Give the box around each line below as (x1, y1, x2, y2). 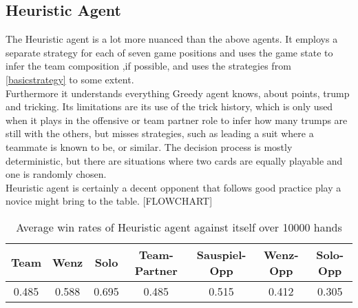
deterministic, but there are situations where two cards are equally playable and (6, 153, 343, 167)
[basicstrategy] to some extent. (6, 72, 134, 86)
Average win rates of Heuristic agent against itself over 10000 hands (16, 218, 342, 235)
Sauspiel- (196, 246, 246, 263)
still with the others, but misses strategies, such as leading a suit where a (6, 126, 314, 141)
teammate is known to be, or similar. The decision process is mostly (6, 139, 293, 154)
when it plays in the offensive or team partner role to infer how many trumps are (6, 112, 348, 127)
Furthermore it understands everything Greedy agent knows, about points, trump (6, 85, 350, 100)
